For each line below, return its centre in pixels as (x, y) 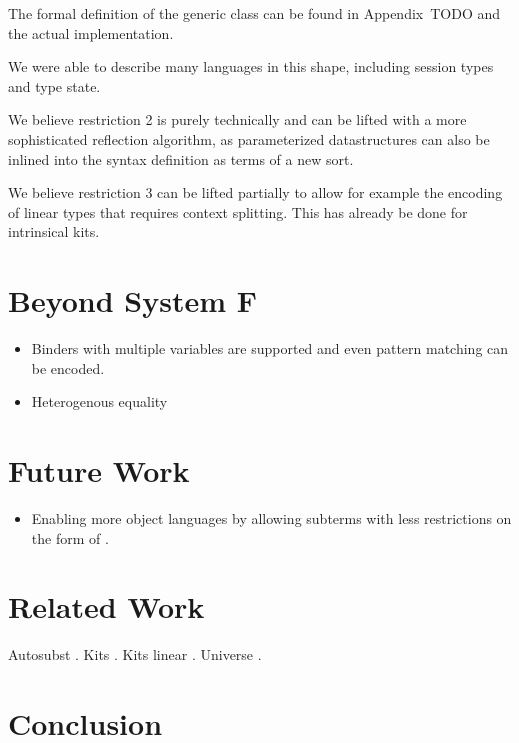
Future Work (99, 470)
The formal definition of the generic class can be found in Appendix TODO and (254, 13)
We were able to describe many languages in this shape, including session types (251, 66)
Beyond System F (133, 300)
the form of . (70, 537)
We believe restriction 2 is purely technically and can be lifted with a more (237, 119)
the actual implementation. (91, 32)
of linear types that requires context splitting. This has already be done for (238, 211)
